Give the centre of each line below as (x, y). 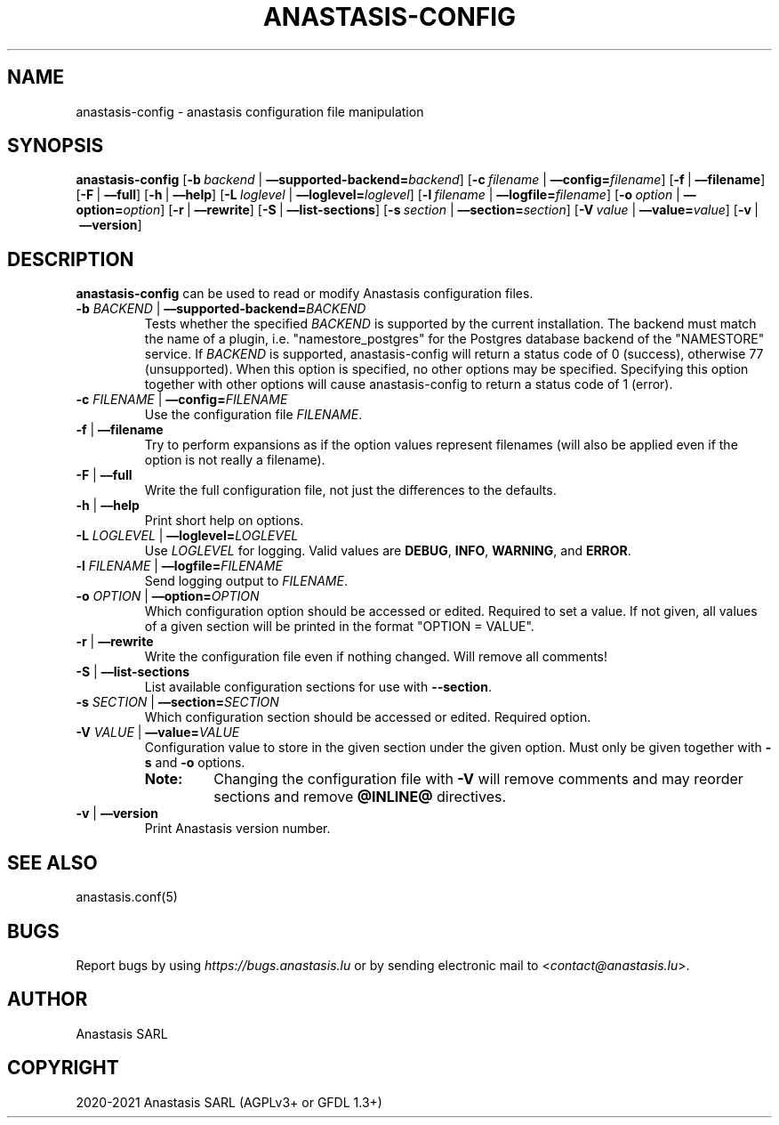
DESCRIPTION (71, 259)
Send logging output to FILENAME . (246, 581)
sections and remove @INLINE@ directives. (360, 797)
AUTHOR (48, 1000)
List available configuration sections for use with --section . (318, 687)
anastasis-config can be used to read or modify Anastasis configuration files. (305, 294)
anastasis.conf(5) (127, 897)
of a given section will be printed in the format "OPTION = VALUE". (339, 627)
